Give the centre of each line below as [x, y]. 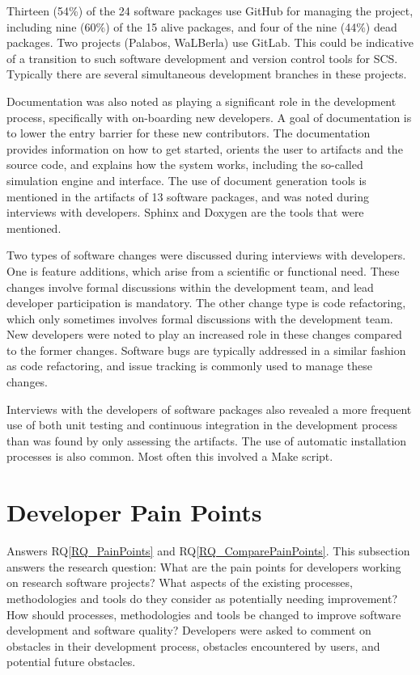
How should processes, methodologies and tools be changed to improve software [204, 614]
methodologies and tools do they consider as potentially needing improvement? [202, 598]
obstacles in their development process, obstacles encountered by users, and [193, 645]
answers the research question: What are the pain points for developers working [204, 566]
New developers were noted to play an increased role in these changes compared [204, 334]
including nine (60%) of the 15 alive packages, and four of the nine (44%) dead [202, 26]
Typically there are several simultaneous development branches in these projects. [207, 74]
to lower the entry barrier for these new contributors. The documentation [189, 133]
